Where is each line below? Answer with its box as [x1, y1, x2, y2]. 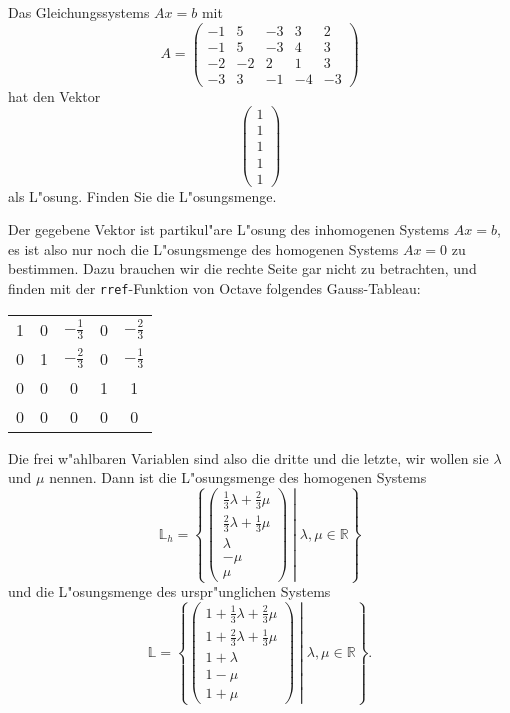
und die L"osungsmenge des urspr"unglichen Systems [8, 581, 331, 602]
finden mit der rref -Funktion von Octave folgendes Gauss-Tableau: [8, 277, 421, 298]
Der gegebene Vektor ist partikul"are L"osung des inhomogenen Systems [8, 219, 450, 240]
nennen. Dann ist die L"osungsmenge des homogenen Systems [49, 467, 427, 488]
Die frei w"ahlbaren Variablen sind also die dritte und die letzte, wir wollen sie [8, 447, 489, 468]
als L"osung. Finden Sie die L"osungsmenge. [8, 185, 277, 206]
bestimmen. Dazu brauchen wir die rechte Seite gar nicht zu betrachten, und [8, 258, 477, 279]
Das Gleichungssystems [8, 2, 150, 22]
